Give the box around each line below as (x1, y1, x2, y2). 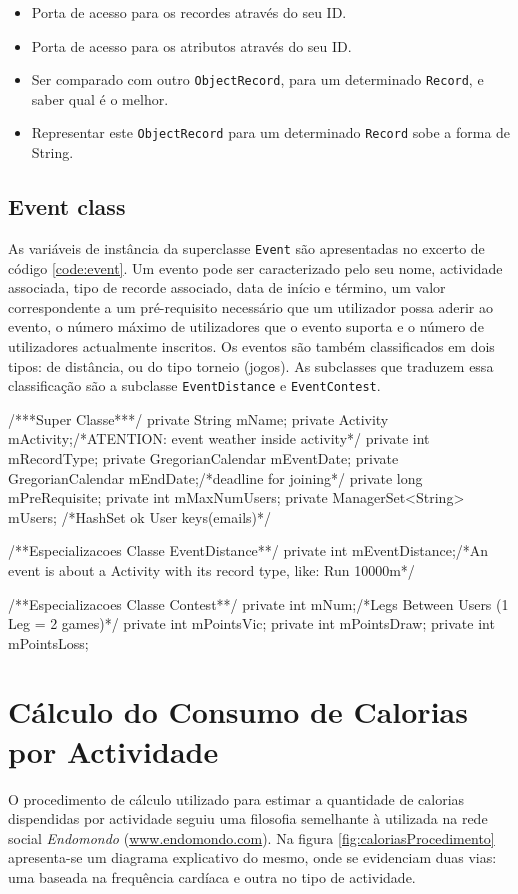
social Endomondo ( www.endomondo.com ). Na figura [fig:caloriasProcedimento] (8, 827, 495, 848)
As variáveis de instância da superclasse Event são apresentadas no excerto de (8, 237, 485, 258)
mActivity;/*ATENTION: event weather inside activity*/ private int (8, 428, 430, 449)
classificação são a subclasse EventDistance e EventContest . (8, 375, 381, 396)
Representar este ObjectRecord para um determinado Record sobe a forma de (31, 122, 511, 143)
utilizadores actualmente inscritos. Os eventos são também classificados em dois (8, 335, 495, 356)
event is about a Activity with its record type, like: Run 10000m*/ (8, 559, 415, 580)
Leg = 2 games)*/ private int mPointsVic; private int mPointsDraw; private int (8, 613, 495, 634)
